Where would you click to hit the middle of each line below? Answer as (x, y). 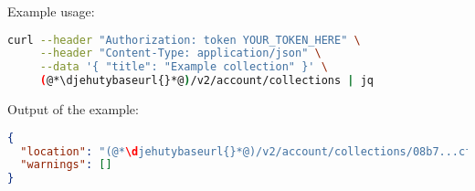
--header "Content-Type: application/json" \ (180, 53)
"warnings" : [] (66, 165)
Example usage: (51, 11)
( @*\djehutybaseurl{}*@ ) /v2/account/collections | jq (206, 81)
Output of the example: (73, 109)
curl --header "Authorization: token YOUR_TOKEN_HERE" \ (184, 40)
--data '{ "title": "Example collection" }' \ (184, 67)
